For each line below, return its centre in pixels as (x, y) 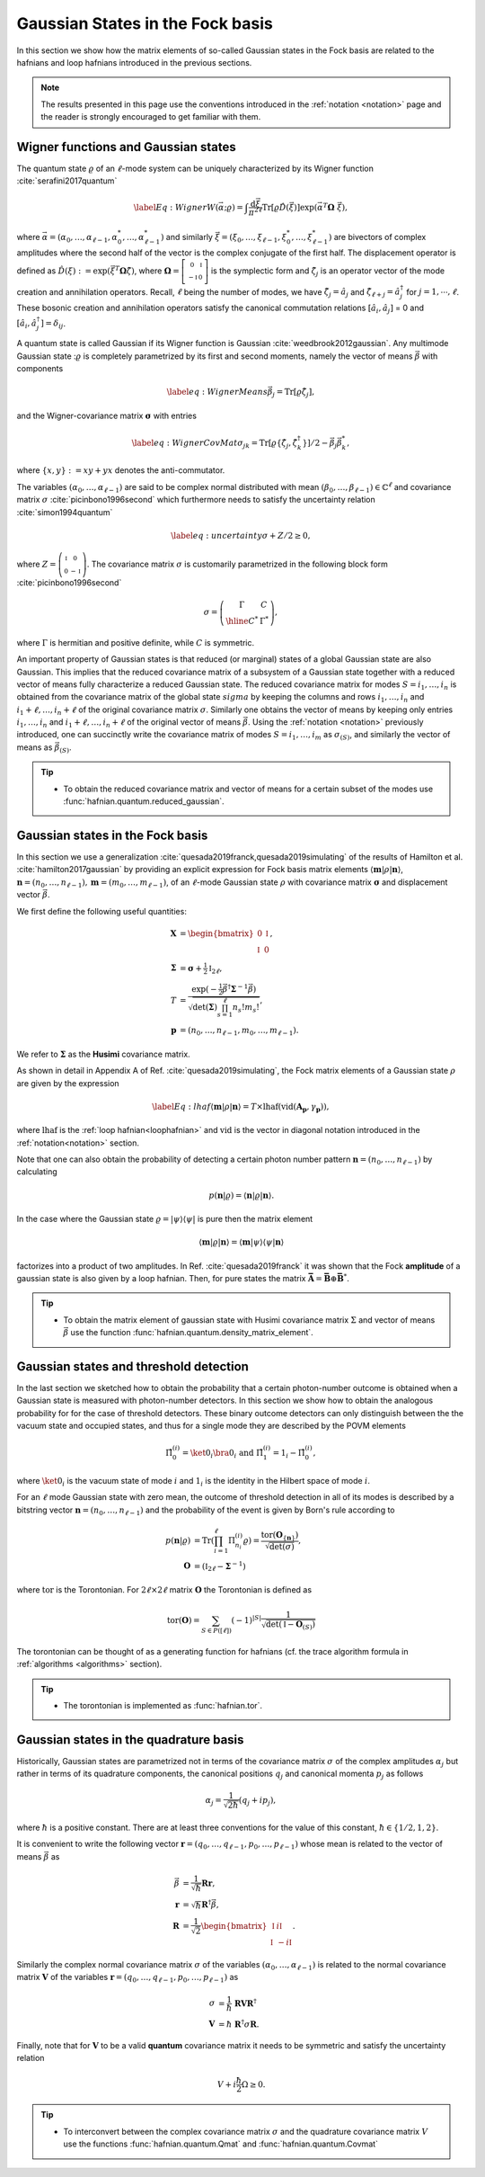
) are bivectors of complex (377, 236)
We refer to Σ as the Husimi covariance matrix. (103, 1054)
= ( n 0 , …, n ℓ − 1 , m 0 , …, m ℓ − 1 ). (240, 1031)
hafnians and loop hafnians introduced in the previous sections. (134, 62)
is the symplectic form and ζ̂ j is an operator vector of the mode (327, 272)
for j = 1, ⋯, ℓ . (432, 291)
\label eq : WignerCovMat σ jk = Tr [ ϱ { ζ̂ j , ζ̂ (215, 443)
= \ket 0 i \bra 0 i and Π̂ (223, 1454)
